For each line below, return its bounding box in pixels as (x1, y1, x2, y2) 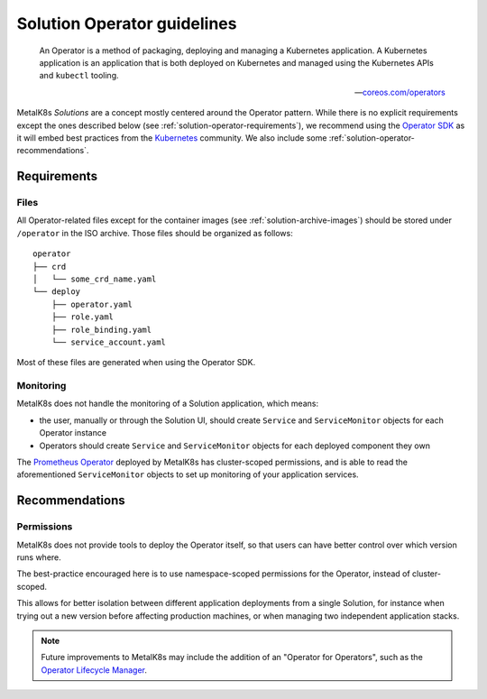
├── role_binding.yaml (51, 325, 152, 335)
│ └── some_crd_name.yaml (32, 274, 157, 284)
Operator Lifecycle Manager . (41, 664, 148, 676)
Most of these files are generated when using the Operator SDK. (16, 357, 256, 368)
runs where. (16, 551, 62, 563)
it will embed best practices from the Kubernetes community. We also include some (16, 132, 327, 143)
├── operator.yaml (51, 299, 133, 309)
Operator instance (39, 428, 107, 438)
